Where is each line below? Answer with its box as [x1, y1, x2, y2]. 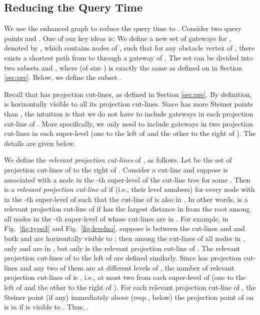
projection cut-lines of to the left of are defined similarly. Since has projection [4, 252, 241, 263]
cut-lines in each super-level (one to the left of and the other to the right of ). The [4, 128, 256, 138]
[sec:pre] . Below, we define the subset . [4, 72, 121, 82]
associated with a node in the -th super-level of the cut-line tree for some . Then [4, 174, 250, 184]
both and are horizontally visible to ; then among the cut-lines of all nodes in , [4, 233, 245, 243]
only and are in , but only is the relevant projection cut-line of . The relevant [4, 242, 240, 253]
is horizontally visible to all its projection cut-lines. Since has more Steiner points [4, 98, 253, 109]
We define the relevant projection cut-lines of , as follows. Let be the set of [4, 154, 232, 165]
